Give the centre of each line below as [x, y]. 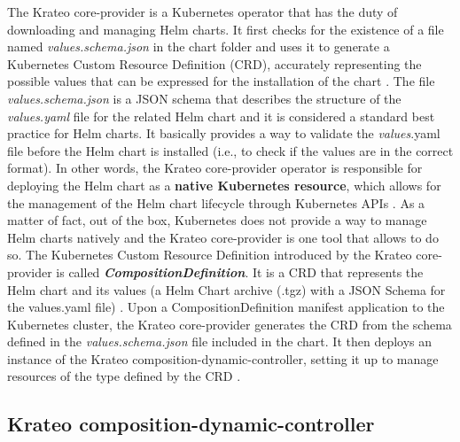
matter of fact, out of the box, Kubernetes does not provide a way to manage [217, 220]
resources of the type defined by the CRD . [124, 376]
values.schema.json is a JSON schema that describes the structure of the [204, 98]
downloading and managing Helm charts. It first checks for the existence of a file [226, 29]
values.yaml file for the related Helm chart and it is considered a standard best [221, 116]
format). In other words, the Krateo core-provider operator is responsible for [215, 168]
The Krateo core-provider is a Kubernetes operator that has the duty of [203, 12]
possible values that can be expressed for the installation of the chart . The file [221, 81]
